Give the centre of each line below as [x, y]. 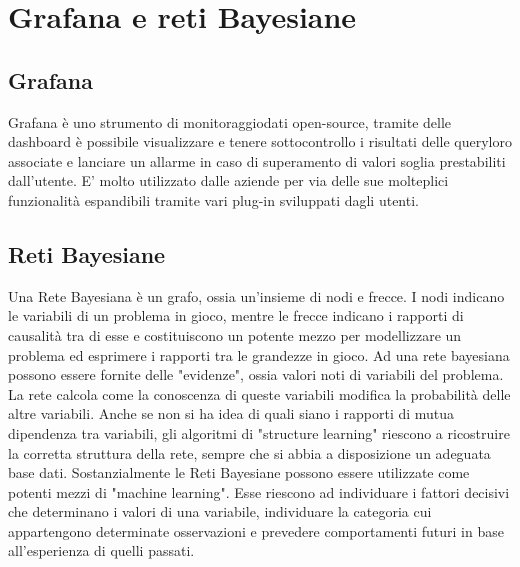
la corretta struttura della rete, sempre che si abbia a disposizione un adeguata [249, 452]
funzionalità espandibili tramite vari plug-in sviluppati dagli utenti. [213, 199]
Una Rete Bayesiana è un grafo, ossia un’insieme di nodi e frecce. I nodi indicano [256, 295]
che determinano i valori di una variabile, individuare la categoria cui [220, 511]
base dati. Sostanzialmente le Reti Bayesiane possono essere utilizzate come [239, 472]
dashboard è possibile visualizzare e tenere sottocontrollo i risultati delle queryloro [260, 141]
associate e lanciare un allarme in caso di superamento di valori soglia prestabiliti [257, 160]
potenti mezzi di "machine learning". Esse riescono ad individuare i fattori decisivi [259, 491]
